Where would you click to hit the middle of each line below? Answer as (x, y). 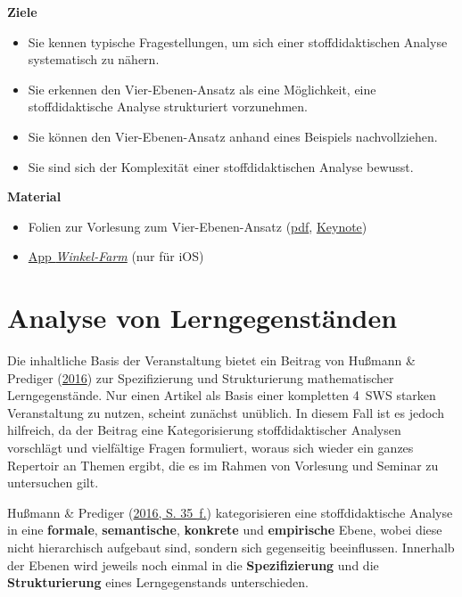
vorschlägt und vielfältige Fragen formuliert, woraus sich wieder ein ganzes (210, 448)
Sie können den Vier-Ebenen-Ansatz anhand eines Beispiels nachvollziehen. (233, 136)
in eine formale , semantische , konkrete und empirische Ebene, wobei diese (225, 530)
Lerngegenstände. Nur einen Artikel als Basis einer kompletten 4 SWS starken (222, 395)
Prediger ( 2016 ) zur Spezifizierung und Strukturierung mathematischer (201, 377)
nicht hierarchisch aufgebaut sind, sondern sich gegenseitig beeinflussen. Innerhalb (231, 547)
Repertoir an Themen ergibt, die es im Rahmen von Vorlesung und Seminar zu (223, 465)
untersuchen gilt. (53, 483)
